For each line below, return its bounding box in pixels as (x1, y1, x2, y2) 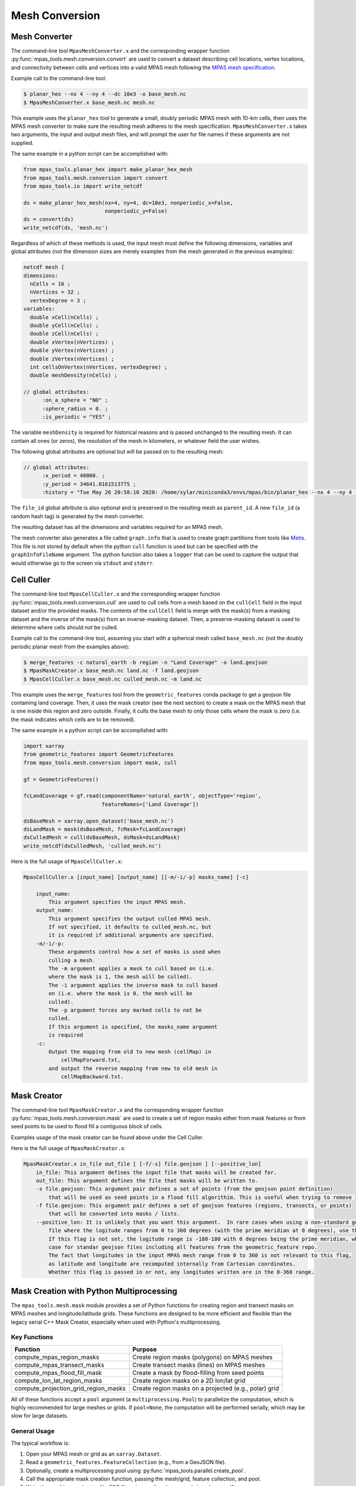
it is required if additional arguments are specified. (48, 932, 215, 939)
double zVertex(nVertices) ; (30, 355, 115, 362)
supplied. (11, 139, 34, 146)
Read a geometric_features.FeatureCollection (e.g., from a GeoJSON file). (26, 1459, 227, 1466)
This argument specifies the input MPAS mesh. (48, 898, 186, 905)
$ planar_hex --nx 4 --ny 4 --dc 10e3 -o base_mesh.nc (23, 91, 186, 97)
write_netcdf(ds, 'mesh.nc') (23, 224, 109, 231)
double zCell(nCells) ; (30, 330, 99, 337)
